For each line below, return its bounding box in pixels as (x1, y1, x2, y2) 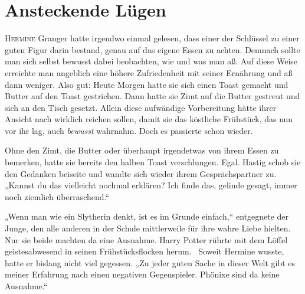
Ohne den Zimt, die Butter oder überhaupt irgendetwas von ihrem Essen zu (5, 144, 279, 156)
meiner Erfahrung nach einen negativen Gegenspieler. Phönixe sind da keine (5, 268, 280, 280)
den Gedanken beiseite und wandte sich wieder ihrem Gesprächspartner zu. (5, 167, 277, 179)
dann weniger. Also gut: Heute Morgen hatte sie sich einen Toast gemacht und (5, 78, 288, 90)
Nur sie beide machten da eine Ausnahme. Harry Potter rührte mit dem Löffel (5, 233, 288, 246)
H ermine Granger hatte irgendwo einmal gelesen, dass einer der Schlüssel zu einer (5, 32, 300, 44)
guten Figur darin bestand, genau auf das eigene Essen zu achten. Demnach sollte (5, 43, 300, 55)
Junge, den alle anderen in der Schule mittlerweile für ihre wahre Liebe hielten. (5, 222, 291, 234)
